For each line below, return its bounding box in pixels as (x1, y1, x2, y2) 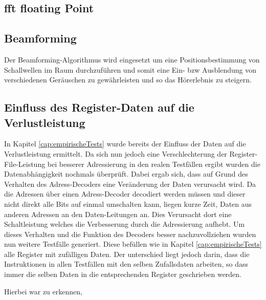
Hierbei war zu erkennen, (4, 286, 82, 296)
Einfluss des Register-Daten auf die (4, 99, 194, 115)
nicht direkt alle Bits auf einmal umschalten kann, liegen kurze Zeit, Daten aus (4, 198, 252, 209)
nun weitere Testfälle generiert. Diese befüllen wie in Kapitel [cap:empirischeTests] (4, 239, 262, 249)
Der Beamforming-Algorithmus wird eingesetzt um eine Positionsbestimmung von (4, 54, 260, 65)
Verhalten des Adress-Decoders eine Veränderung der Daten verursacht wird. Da (4, 178, 256, 189)
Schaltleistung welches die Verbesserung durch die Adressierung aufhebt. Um (4, 219, 245, 229)
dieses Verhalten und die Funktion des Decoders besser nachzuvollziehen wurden (4, 228, 256, 239)
